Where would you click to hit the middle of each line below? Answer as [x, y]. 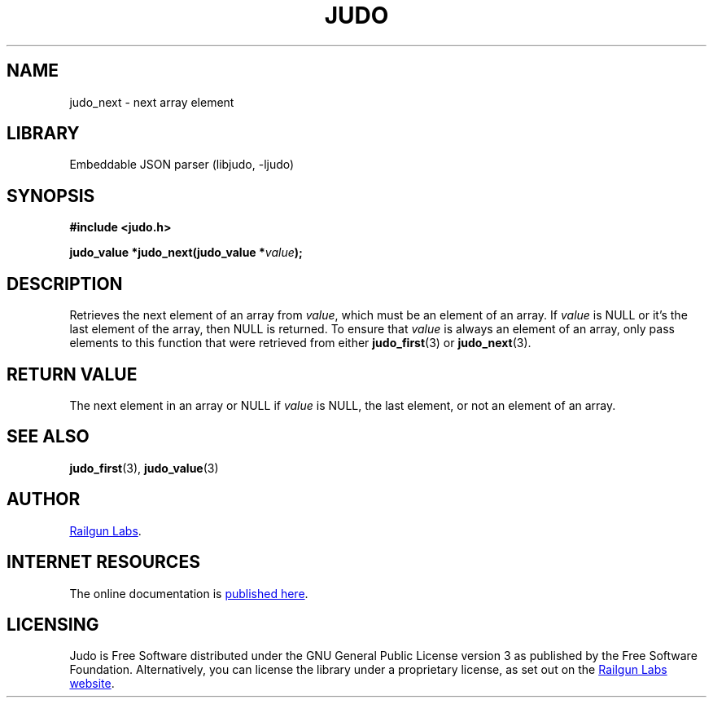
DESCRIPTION [65, 284]
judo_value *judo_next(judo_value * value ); [186, 253]
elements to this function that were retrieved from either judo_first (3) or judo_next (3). [300, 343]
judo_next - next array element [152, 102]
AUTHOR [44, 499]
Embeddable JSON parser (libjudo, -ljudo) [182, 165]
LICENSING [53, 624]
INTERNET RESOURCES [103, 562]
